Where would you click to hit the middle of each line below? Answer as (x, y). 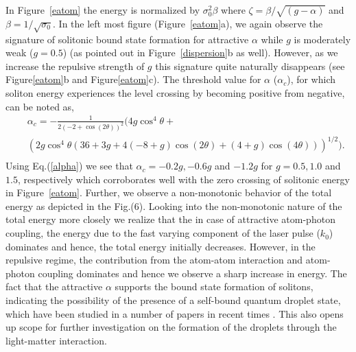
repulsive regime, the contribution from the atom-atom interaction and (154, 260)
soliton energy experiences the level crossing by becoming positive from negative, (175, 92)
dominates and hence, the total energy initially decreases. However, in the (161, 246)
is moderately (322, 39)
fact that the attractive (54, 286)
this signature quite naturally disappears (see (250, 66)
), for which (311, 79)
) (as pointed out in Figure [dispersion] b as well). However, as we (200, 52)
